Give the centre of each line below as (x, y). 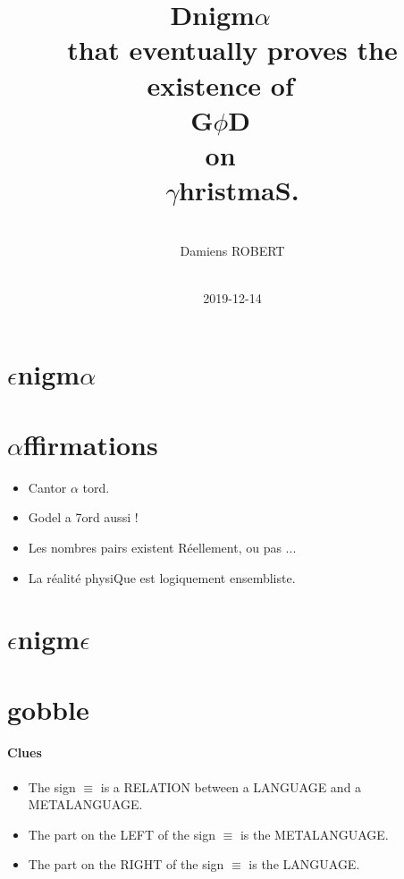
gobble (48, 709)
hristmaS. (239, 190)
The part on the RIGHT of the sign (126, 864)
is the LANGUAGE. (304, 864)
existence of (220, 85)
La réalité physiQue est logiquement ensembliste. (162, 577)
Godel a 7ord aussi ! (83, 517)
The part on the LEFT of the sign (122, 834)
